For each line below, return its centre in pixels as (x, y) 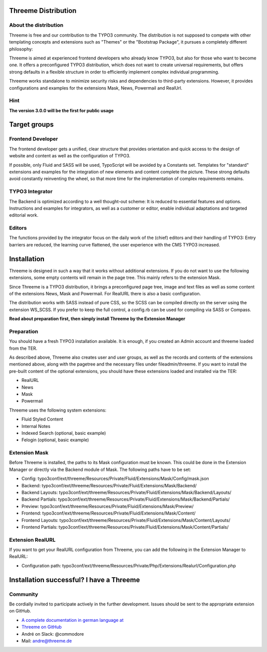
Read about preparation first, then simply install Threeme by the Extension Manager (97, 319)
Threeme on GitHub (42, 627)
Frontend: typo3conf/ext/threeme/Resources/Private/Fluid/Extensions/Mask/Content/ (109, 513)
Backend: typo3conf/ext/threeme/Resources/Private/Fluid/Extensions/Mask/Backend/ (109, 485)
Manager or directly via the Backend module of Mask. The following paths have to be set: (100, 469)
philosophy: (21, 49)
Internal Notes (36, 426)
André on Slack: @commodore (53, 634)
